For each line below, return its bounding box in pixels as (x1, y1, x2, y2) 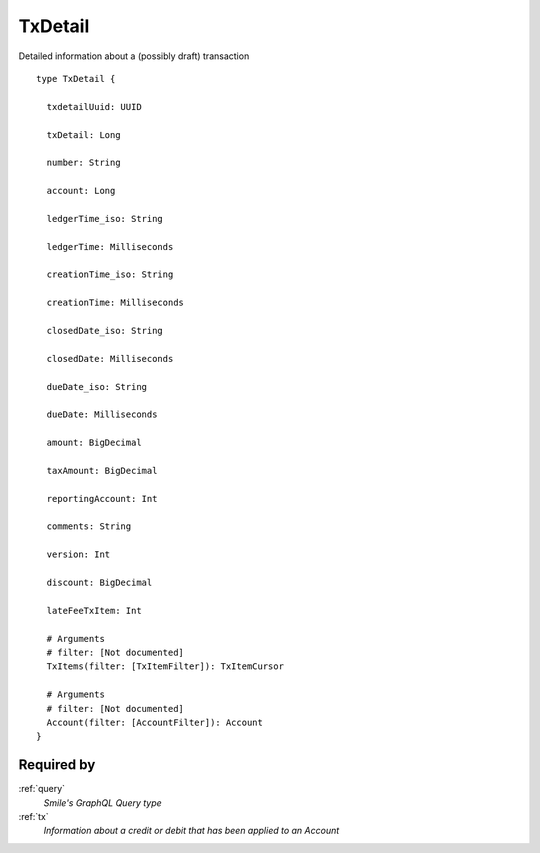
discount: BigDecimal (46, 577, 153, 588)
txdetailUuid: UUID (46, 101, 142, 112)
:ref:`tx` (18, 810, 49, 822)
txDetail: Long (46, 129, 121, 140)
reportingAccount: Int (46, 493, 158, 504)
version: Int (46, 549, 111, 560)
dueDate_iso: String (46, 381, 148, 392)
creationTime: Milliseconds (46, 297, 185, 309)
